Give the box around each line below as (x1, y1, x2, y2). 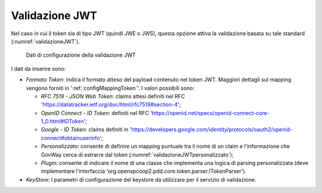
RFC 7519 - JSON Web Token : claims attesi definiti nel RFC (41, 92, 185, 99)
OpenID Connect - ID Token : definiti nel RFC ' (41, 109, 152, 116)
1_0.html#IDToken (41, 118, 84, 125)
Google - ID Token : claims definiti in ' (41, 126, 132, 133)
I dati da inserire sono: (11, 65, 66, 72)
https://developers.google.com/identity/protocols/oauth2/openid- (131, 126, 292, 133)
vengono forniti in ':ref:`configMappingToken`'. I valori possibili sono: (26, 84, 195, 92)
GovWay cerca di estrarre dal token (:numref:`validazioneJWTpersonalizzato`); (41, 151, 234, 158)
